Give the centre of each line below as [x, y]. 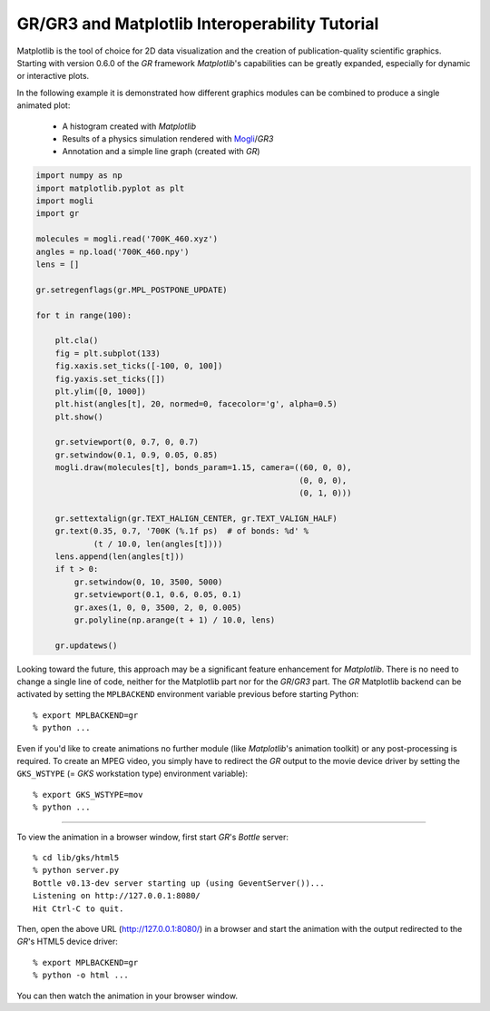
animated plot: [44, 105]
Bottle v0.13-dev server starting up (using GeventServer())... [179, 883]
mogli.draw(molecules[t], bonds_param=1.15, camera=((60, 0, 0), [203, 468]
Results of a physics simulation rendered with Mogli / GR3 [168, 138]
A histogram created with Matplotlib [129, 126]
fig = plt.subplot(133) [108, 353]
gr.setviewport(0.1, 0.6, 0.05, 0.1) [158, 595]
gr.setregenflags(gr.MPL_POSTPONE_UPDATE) [132, 290]
